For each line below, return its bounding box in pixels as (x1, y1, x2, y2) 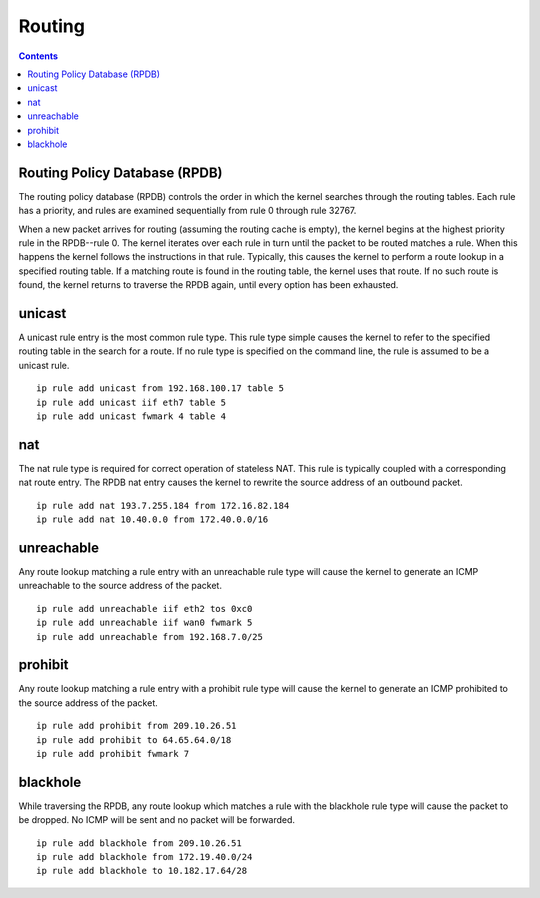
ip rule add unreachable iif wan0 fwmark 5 (36, 617, 253, 629)
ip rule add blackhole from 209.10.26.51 (36, 837, 242, 849)
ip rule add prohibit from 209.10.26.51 (36, 720, 237, 732)
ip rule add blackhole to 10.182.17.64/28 (36, 865, 248, 877)
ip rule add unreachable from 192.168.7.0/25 (36, 631, 264, 642)
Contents (18, 50, 59, 62)
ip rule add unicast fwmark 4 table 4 (36, 411, 227, 422)
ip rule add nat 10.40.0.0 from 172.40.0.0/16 (36, 514, 269, 525)
